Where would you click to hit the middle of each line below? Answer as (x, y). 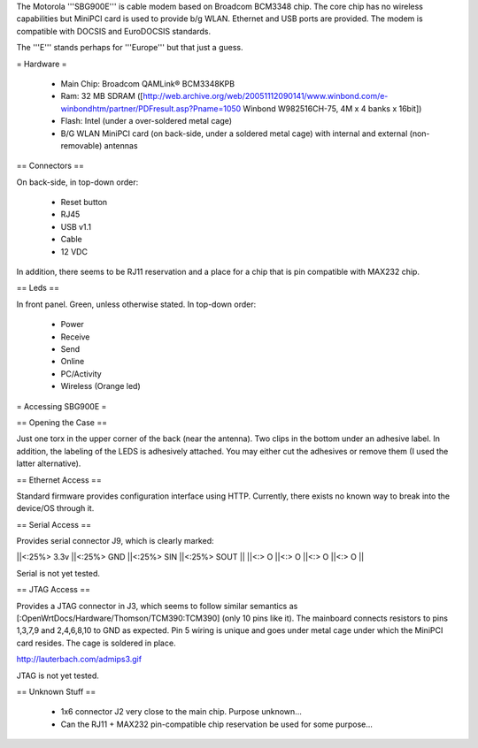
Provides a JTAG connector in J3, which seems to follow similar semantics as (157, 606)
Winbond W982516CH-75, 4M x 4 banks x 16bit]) (332, 108)
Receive (75, 337)
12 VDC (74, 251)
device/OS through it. (55, 508)
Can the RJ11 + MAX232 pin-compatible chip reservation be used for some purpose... (217, 724)
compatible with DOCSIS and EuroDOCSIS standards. (114, 31)
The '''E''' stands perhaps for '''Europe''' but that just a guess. (130, 48)
